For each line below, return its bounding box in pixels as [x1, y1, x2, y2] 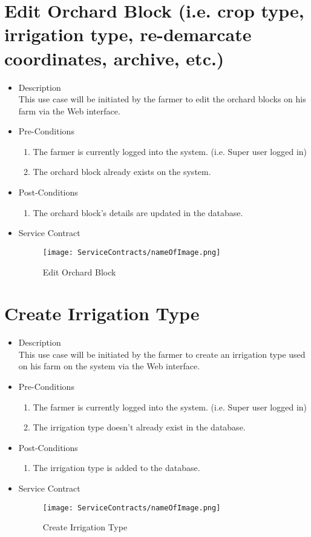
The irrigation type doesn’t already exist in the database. [33, 421, 246, 433]
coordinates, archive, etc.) [4, 45, 224, 70]
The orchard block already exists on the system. [33, 165, 211, 178]
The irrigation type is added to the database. [33, 461, 200, 474]
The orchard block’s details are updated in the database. [33, 206, 243, 219]
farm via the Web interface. [18, 104, 120, 117]
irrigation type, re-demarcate [4, 22, 252, 47]
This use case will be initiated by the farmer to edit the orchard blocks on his [18, 93, 306, 105]
